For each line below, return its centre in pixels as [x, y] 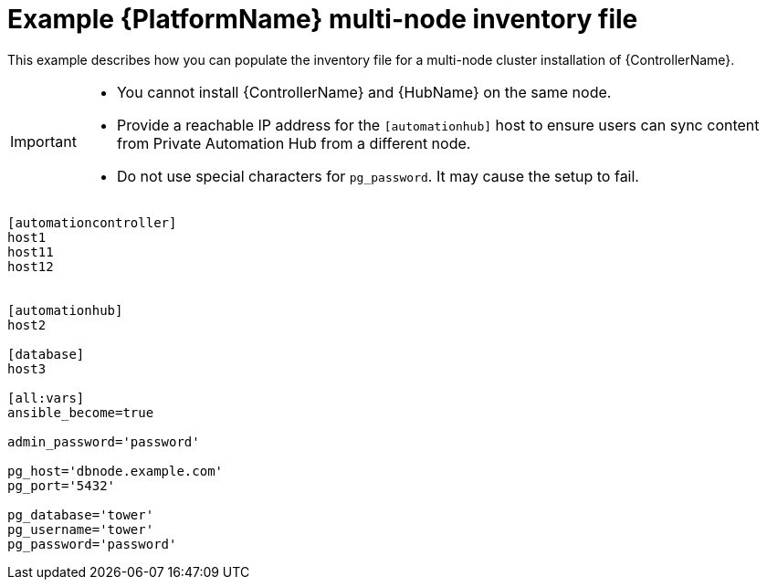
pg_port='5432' [62, 485]
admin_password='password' [104, 441]
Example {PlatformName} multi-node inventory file [323, 19]
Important [43, 141]
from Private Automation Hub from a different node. [294, 143]
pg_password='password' [92, 544]
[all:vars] [46, 398]
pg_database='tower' [81, 514]
